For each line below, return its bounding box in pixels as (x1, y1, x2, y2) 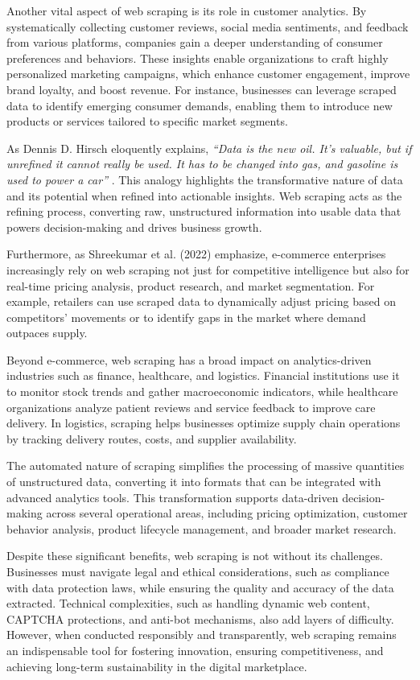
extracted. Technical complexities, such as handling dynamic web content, (6, 595, 370, 612)
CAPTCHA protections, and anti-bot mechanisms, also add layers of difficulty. (6, 610, 394, 627)
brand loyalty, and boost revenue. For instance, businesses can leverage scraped (6, 80, 397, 97)
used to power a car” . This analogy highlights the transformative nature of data (6, 171, 403, 188)
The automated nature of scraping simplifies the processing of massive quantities (6, 457, 405, 474)
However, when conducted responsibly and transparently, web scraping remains (6, 626, 397, 643)
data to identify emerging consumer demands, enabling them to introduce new (6, 97, 393, 113)
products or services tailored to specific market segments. (6, 113, 288, 130)
